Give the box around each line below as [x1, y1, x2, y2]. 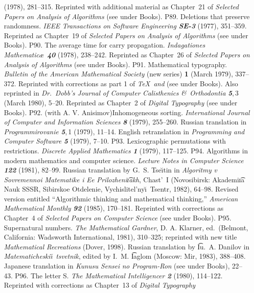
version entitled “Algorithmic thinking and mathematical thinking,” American [4, 193, 238, 203]
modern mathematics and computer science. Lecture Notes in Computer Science [4, 155, 244, 165]
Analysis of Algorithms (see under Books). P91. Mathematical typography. [4, 59, 227, 69]
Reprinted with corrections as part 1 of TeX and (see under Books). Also [18, 78, 238, 88]
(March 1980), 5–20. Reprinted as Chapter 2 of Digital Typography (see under [4, 97, 237, 107]
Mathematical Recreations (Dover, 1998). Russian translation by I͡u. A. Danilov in [4, 241, 250, 251]
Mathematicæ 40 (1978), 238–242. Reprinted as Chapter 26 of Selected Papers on [4, 49, 250, 59]
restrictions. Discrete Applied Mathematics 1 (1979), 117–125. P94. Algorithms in [4, 145, 248, 155]
